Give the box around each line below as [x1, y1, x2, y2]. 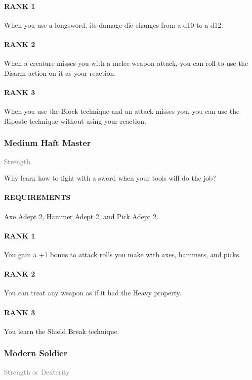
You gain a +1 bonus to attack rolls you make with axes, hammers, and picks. [4, 249, 241, 259]
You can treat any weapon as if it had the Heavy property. [4, 287, 182, 298]
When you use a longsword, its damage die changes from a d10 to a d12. [4, 19, 223, 30]
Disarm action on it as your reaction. [4, 67, 116, 78]
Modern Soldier [4, 347, 68, 359]
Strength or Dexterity [4, 366, 70, 377]
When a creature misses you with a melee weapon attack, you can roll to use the [4, 58, 248, 68]
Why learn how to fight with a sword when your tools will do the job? [4, 173, 216, 183]
